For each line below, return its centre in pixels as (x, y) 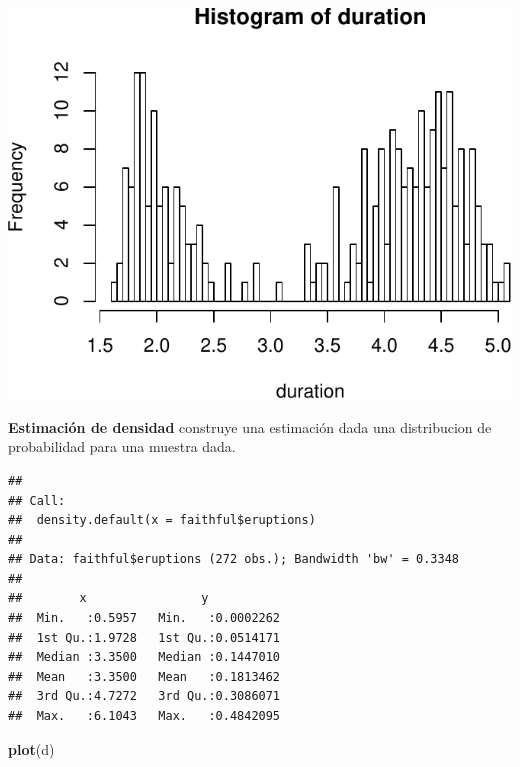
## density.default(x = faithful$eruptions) (162, 520)
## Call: (37, 500)
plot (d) (31, 748)
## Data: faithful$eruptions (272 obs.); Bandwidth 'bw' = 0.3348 (234, 559)
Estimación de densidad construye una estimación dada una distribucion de (250, 426)
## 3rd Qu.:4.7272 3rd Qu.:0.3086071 (144, 696)
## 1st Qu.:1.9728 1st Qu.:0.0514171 (144, 637)
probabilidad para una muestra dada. (122, 446)
